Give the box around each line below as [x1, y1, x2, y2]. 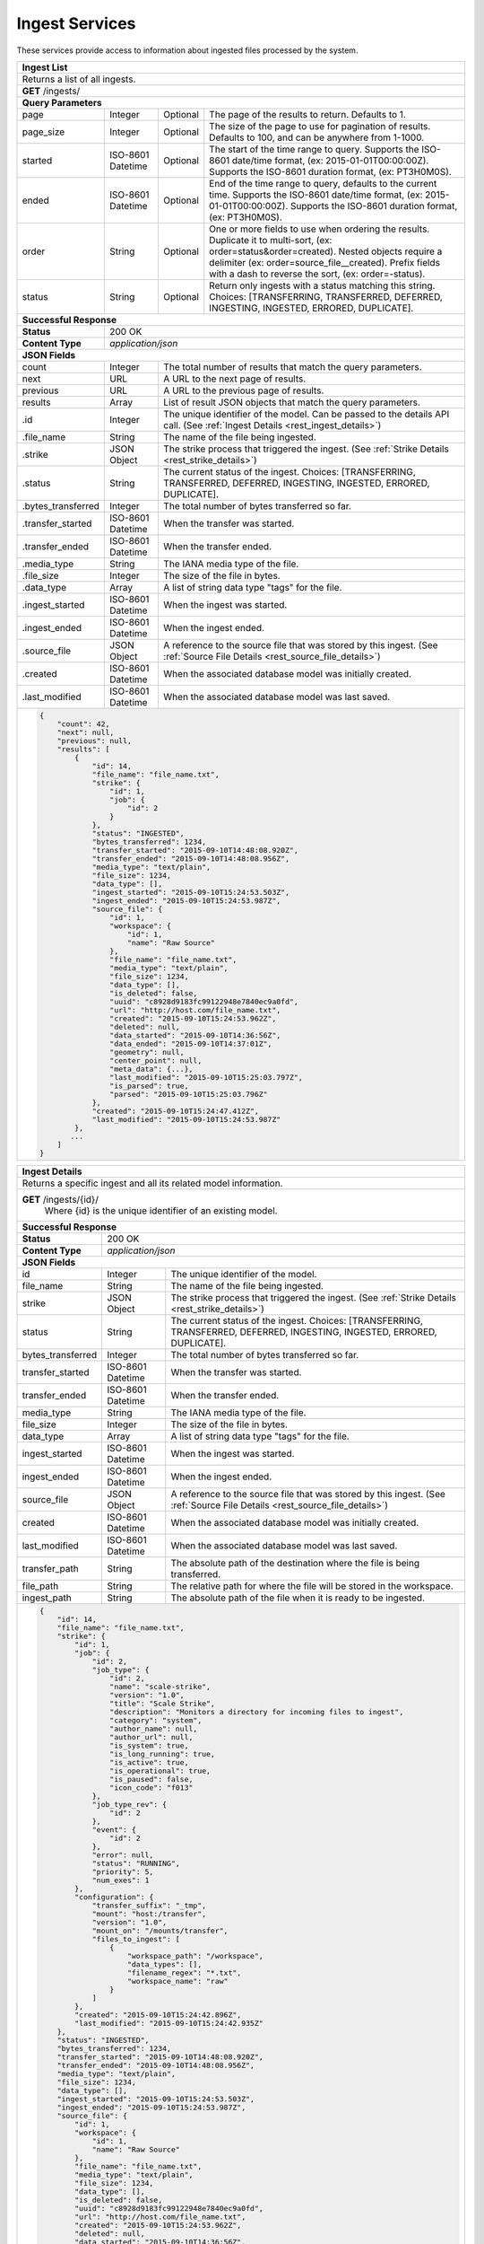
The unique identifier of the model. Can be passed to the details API [162, 408, 450, 420]
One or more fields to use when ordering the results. [209, 223, 430, 235]
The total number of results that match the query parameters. [162, 360, 422, 373]
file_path [22, 1580, 59, 1592]
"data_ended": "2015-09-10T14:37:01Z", [108, 1039, 272, 1048]
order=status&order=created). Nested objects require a [209, 245, 443, 258]
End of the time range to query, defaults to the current [209, 177, 437, 189]
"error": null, [91, 1850, 154, 1860]
